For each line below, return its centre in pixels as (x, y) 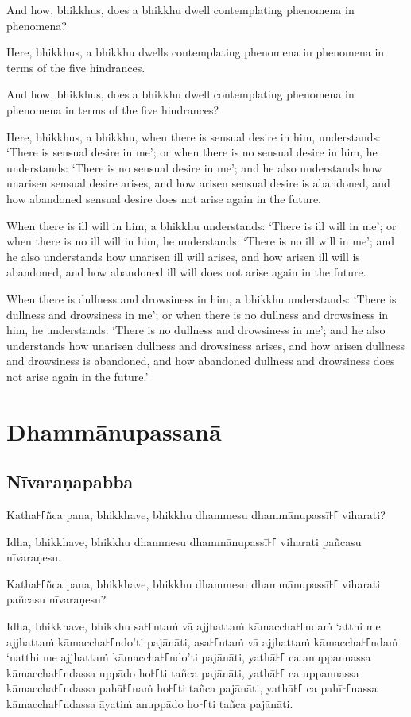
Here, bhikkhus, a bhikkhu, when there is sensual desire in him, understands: (194, 136)
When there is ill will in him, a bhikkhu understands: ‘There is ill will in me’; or (202, 225)
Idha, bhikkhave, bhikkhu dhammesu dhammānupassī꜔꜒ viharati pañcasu (184, 541)
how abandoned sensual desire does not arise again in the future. (164, 198)
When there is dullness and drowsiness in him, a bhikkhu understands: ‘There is (202, 298)
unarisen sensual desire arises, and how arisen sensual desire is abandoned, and (198, 183)
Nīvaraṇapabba (70, 482)
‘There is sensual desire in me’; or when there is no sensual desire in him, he (192, 152)
